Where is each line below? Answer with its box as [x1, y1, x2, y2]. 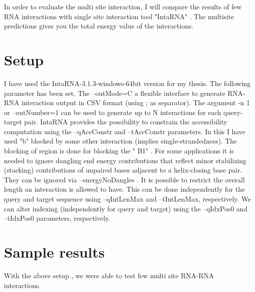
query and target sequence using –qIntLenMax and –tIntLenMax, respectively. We [4, 194, 251, 204]
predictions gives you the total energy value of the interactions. [4, 21, 194, 31]
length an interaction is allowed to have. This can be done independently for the [4, 184, 245, 194]
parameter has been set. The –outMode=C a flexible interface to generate [4, 88, 226, 98]
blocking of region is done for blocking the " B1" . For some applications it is [4, 146, 234, 156]
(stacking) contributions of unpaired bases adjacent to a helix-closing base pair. [4, 165, 242, 175]
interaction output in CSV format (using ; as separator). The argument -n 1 [21, 97, 250, 108]
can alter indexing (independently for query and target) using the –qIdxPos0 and [4, 203, 248, 213]
